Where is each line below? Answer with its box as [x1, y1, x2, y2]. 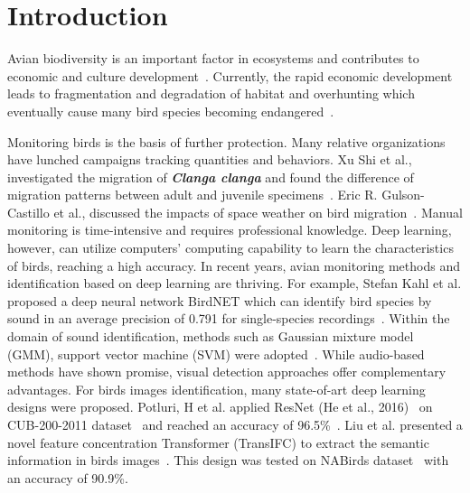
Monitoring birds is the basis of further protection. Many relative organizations [7, 132, 446, 151]
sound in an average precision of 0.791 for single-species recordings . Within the [7, 309, 450, 328]
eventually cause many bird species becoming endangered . [7, 101, 334, 120]
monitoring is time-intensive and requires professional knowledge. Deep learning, [7, 220, 452, 239]
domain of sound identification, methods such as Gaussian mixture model [7, 327, 414, 346]
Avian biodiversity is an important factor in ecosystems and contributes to [7, 49, 419, 68]
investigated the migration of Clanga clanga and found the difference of [7, 167, 414, 186]
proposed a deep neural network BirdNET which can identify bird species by [7, 291, 432, 310]
